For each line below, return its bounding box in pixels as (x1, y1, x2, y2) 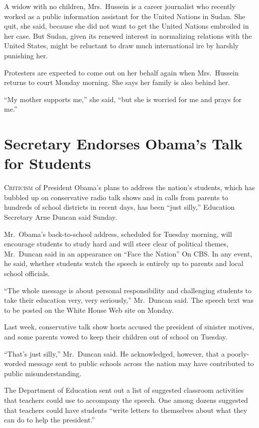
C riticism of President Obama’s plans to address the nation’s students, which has (4, 182, 255, 193)
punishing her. (4, 50, 48, 60)
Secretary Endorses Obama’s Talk (4, 133, 243, 154)
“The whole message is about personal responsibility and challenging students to (4, 285, 252, 295)
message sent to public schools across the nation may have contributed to (28, 358, 254, 369)
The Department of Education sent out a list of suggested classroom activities (4, 385, 244, 395)
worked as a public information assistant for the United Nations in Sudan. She (4, 11, 245, 21)
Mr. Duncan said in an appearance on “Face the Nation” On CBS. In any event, (4, 248, 252, 259)
